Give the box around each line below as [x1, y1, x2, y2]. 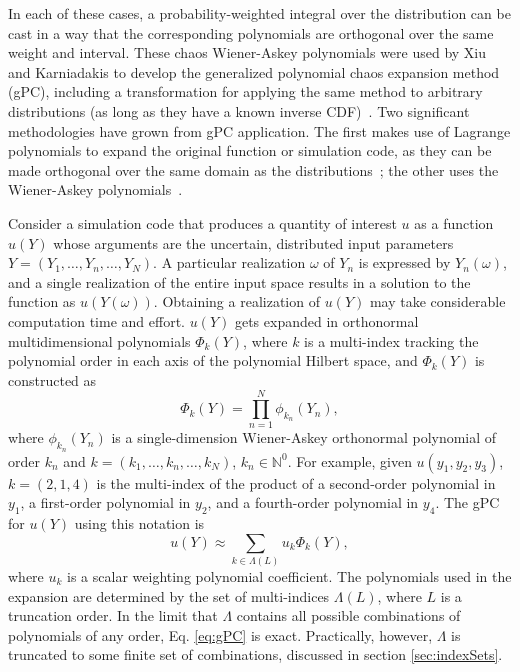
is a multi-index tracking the [304, 330, 479, 351]
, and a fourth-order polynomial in [207, 492, 419, 513]
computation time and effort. [8, 310, 185, 331]
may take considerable [369, 291, 506, 312]
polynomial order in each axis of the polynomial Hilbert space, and [8, 350, 418, 371]
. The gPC [435, 492, 500, 513]
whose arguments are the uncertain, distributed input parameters [53, 232, 454, 253]
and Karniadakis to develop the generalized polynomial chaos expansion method [8, 61, 500, 82]
